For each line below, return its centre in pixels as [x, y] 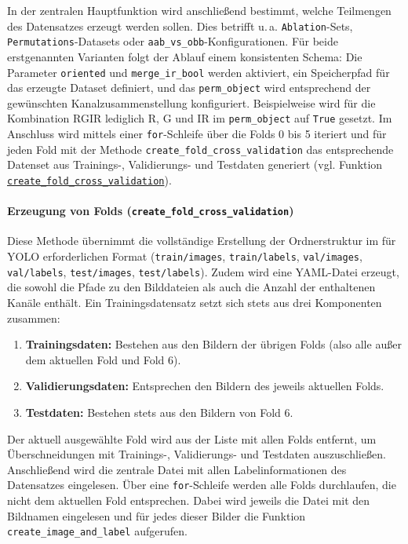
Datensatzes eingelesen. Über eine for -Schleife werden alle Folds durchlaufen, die [202, 485]
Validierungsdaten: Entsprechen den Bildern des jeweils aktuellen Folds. [205, 386]
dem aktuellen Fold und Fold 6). [103, 359]
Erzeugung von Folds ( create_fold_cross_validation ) [151, 211]
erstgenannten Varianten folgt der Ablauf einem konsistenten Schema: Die [185, 56]
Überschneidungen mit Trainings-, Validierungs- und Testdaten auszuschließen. [197, 454]
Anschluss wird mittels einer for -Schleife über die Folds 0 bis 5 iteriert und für [197, 134]
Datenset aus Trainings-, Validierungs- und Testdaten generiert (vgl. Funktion [195, 164]
